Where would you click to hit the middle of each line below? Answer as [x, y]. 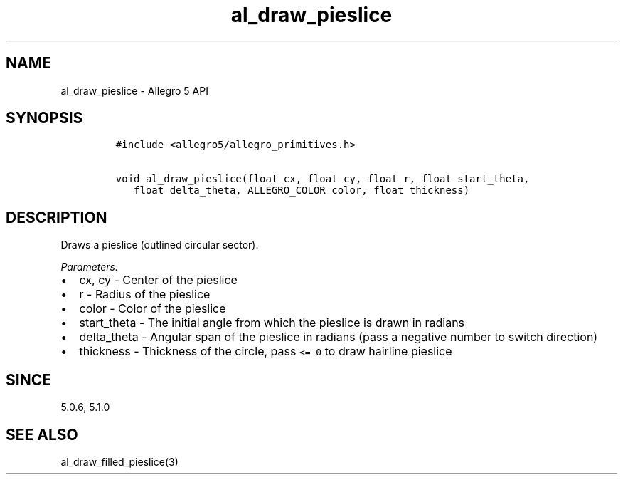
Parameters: [90, 267]
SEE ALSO [42, 434]
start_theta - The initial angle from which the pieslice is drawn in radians [272, 323]
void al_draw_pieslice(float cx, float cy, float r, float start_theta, [323, 179]
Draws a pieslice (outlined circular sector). [160, 245]
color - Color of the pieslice [153, 309]
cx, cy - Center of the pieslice [158, 280]
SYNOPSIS [44, 118]
